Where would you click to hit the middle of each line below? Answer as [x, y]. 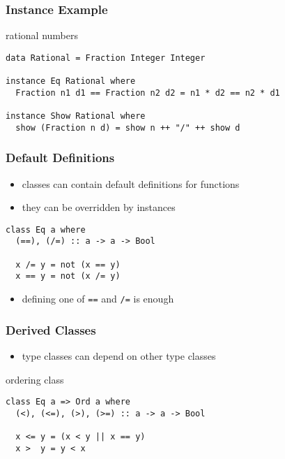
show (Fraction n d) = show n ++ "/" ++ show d [128, 127]
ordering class [35, 379]
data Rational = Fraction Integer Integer [106, 58]
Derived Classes [51, 329]
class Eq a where [46, 229]
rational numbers [42, 35]
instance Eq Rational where [71, 81]
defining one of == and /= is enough [98, 299]
